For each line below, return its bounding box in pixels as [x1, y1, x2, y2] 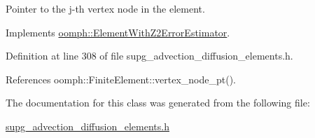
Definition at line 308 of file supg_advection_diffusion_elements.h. [6, 48, 293, 63]
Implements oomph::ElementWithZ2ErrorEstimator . [6, 25, 230, 39]
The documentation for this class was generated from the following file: [6, 95, 310, 110]
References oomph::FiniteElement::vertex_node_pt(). [6, 71, 236, 86]
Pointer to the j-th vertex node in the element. [6, 1, 205, 15]
